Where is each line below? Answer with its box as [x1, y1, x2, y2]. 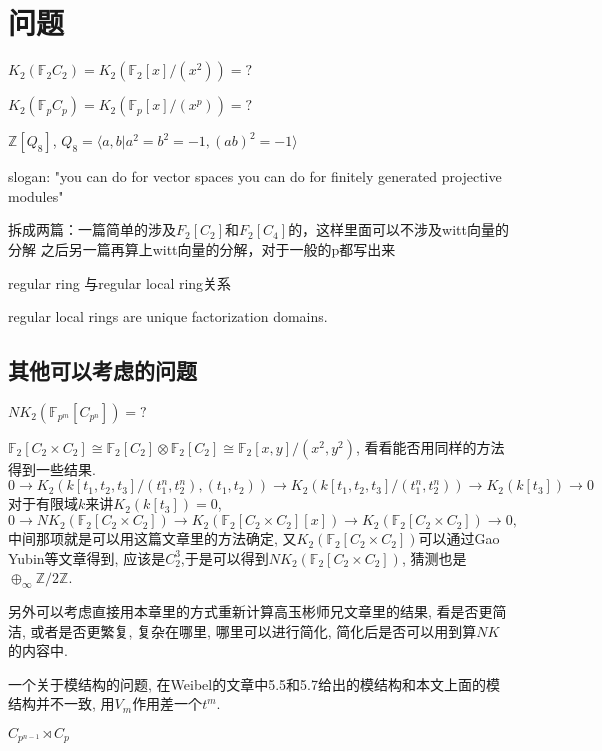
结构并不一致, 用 [8, 693, 115, 714]
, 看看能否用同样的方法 [355, 436, 505, 457]
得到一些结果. [8, 458, 96, 479]
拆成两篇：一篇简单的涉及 [8, 219, 176, 240]
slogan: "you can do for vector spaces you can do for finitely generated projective [8, 166, 502, 187]
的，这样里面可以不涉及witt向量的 [288, 219, 510, 240]
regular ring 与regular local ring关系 [8, 272, 232, 293]
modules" [8, 185, 64, 206]
